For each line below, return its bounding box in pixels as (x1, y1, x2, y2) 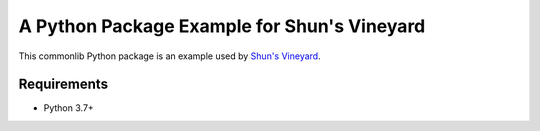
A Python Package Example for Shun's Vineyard (18, 15, 426, 37)
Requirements (18, 76, 109, 93)
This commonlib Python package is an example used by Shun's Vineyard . (18, 50, 321, 62)
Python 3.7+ (43, 102, 94, 114)
